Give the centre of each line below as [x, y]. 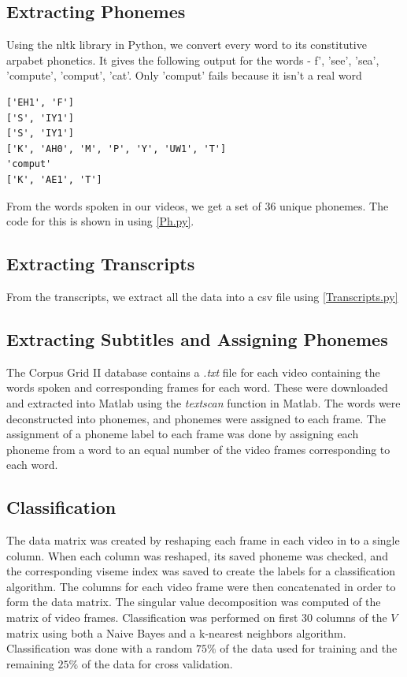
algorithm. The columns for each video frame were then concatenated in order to [201, 586]
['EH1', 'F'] [40, 102]
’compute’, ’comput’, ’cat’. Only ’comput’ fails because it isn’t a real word [184, 75]
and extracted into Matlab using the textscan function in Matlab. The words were [203, 402]
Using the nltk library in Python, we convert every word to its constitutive [187, 45]
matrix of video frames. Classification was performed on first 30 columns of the [197, 617]
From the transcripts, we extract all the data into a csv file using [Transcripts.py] [202, 296]
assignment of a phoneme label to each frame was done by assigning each [183, 434]
